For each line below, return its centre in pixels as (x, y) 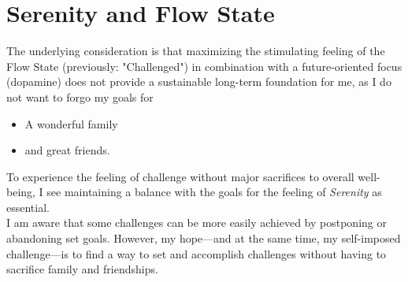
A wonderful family (71, 123)
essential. (28, 207)
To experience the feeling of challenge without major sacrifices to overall (180, 176)
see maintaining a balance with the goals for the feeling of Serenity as (214, 192)
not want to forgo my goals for (80, 96)
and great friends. (67, 150)
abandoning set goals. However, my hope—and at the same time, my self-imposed (204, 238)
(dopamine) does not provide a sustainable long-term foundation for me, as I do (199, 82)
